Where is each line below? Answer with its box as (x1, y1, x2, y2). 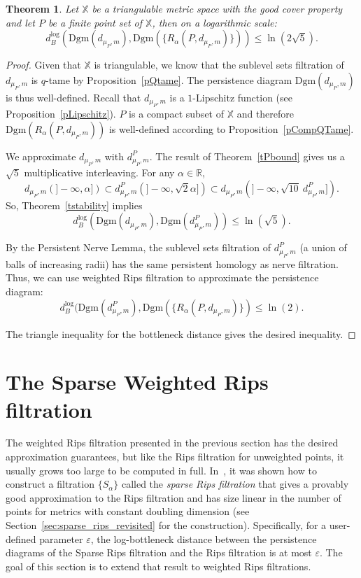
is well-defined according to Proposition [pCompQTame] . (108, 121, 354, 136)
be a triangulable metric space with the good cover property (92, 1, 343, 15)
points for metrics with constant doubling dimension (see (6, 504, 250, 519)
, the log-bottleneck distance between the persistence (90, 531, 317, 546)
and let (6, 15, 35, 29)
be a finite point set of (48, 15, 143, 29)
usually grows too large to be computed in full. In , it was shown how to (6, 463, 317, 477)
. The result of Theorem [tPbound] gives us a (149, 148, 345, 163)
